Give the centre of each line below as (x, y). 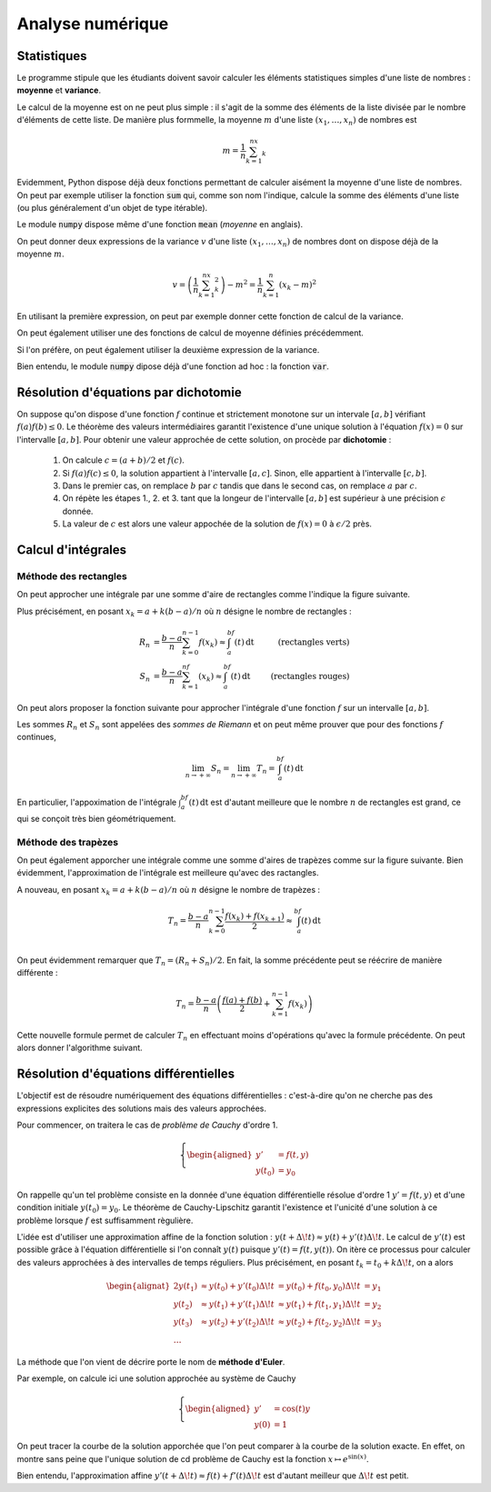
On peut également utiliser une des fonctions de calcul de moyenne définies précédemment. (190, 333)
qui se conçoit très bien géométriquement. (96, 818)
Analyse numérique (93, 24)
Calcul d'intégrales (72, 550)
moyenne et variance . (59, 90)
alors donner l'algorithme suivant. (80, 1048)
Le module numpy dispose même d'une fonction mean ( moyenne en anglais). (160, 225)
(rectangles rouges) (310, 676)
